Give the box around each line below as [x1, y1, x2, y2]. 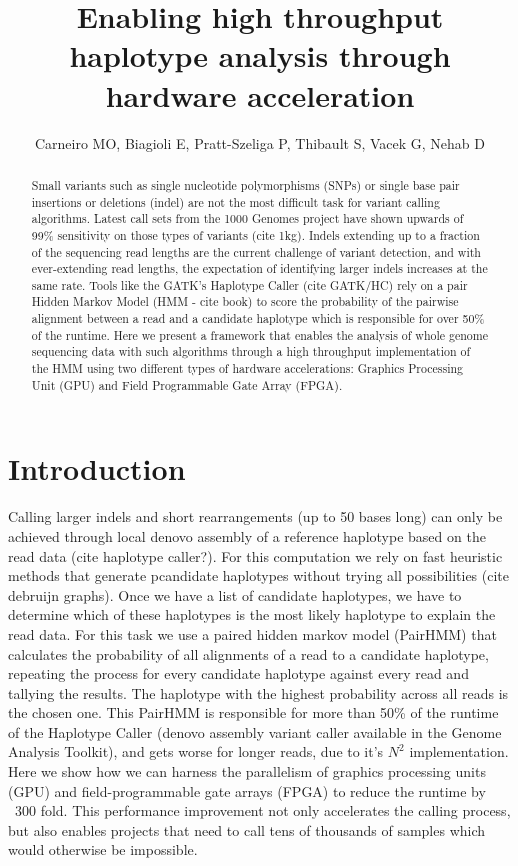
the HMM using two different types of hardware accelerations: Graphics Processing [31, 360, 463, 377]
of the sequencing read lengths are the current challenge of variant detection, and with [31, 243, 481, 260]
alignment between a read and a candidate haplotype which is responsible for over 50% [31, 310, 485, 327]
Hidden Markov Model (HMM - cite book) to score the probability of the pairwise [31, 293, 459, 310]
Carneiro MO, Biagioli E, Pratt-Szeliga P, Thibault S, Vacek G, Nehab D [34, 132, 485, 153]
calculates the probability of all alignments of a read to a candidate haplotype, [8, 643, 489, 664]
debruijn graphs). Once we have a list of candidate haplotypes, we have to [8, 584, 462, 605]
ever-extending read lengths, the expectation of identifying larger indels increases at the [31, 260, 488, 277]
